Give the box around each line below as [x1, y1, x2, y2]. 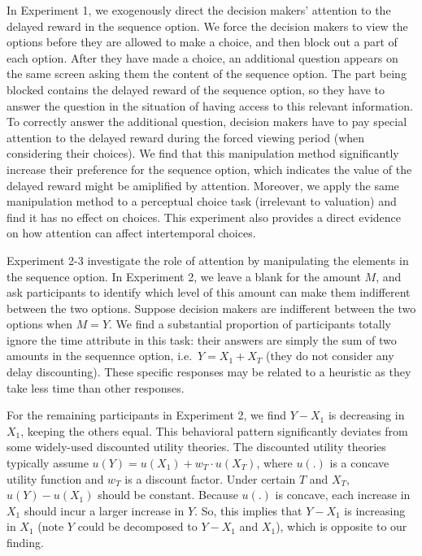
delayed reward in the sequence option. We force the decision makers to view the [7, 17, 408, 34]
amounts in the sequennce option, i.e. [7, 347, 193, 364]
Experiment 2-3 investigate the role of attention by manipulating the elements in [7, 251, 409, 268]
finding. [7, 534, 44, 550]
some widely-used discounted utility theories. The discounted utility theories [7, 438, 386, 455]
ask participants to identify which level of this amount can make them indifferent [7, 284, 411, 301]
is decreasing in [328, 406, 405, 424]
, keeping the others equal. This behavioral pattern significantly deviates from [20, 422, 408, 439]
